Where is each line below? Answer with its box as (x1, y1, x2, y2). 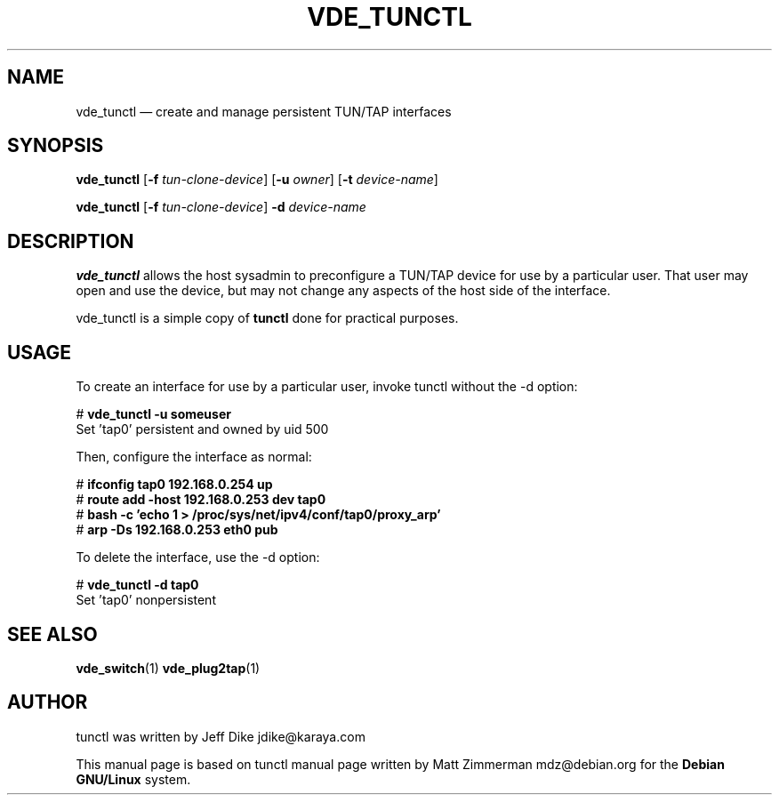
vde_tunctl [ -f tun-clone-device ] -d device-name (76, 199, 366, 215)
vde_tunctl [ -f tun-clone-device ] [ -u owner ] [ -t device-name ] (76, 172, 438, 188)
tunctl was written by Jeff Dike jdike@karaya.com (76, 728, 365, 744)
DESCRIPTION (7, 229, 134, 253)
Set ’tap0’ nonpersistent (76, 592, 216, 608)
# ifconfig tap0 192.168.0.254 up (76, 477, 273, 493)
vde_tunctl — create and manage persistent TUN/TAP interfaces (76, 103, 452, 119)
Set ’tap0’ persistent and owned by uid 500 (76, 421, 329, 437)
